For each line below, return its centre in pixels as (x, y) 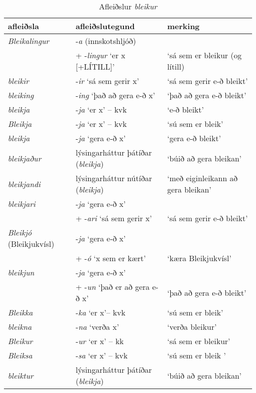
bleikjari (22, 204)
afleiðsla (24, 26)
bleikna (20, 327)
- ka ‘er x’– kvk (100, 312)
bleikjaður (25, 158)
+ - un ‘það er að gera (112, 287)
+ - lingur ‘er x (100, 55)
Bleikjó (20, 232)
